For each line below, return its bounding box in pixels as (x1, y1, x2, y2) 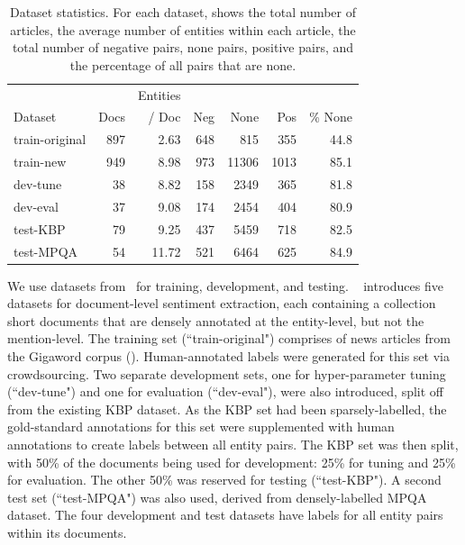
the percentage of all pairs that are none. (69, 55, 296, 74)
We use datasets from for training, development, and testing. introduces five (7, 276, 443, 295)
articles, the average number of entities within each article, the (10, 20, 356, 39)
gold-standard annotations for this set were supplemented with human (7, 417, 395, 436)
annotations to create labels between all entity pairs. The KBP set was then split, (7, 434, 459, 453)
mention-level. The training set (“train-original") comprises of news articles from (7, 329, 451, 348)
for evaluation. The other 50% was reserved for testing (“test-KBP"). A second (7, 470, 442, 489)
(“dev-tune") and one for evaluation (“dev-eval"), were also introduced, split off (7, 382, 444, 401)
